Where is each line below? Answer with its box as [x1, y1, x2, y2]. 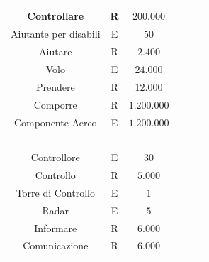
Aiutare [39, 44, 72, 59]
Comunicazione [23, 238, 89, 253]
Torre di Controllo [16, 185, 95, 200]
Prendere [35, 79, 75, 94]
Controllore [30, 150, 80, 165]
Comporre [33, 97, 77, 111]
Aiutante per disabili [11, 26, 101, 41]
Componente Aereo [13, 114, 97, 129]
